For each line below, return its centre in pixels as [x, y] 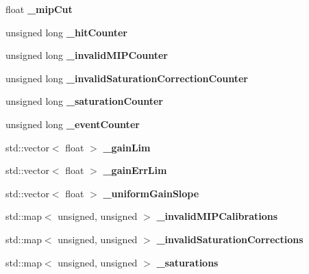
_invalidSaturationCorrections [230, 239]
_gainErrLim [135, 170]
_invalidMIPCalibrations [217, 216]
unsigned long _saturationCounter [84, 101]
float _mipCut [39, 9]
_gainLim [127, 147]
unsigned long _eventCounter [73, 124]
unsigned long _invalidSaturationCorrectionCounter [127, 78]
